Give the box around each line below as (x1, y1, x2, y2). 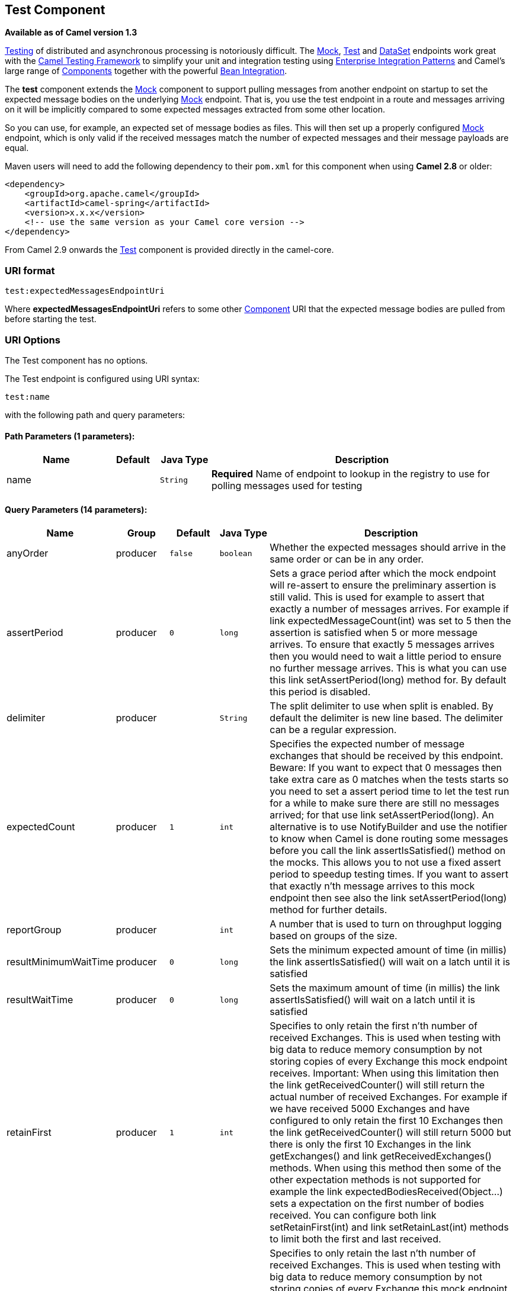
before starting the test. (5, 314, 97, 325)
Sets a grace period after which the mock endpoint (270, 567, 496, 580)
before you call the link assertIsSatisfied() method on (270, 844, 506, 857)
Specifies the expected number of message (270, 738, 464, 750)
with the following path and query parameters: (5, 409, 185, 420)
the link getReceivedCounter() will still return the (270, 1079, 485, 1091)
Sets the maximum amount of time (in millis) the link (270, 982, 500, 994)
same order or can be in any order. (270, 553, 424, 566)
